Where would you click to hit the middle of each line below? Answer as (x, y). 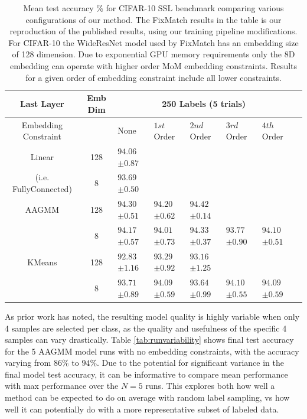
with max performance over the (62, 386)
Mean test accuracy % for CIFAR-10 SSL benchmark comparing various (153, 8)
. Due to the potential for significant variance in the (190, 363)
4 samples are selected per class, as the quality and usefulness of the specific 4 (146, 328)
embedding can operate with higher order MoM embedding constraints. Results (153, 65)
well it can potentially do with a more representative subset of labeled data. (142, 409)
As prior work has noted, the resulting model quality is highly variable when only (152, 316)
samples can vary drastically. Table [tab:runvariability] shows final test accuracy (149, 340)
